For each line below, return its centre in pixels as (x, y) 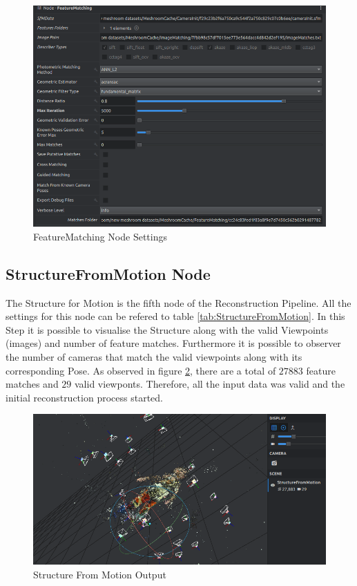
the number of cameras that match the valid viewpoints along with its (154, 356)
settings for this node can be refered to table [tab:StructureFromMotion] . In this (175, 316)
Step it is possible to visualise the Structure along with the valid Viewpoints (167, 329)
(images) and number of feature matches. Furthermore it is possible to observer (173, 343)
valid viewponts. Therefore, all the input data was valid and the (210, 384)
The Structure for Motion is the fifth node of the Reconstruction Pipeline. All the (178, 302)
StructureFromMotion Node (108, 273)
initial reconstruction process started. (84, 397)
